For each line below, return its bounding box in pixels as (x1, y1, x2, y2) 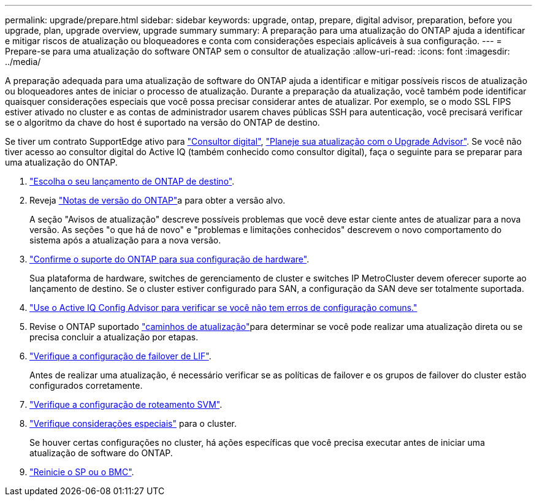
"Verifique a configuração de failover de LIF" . (29, 351, 211, 361)
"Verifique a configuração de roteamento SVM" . (29, 399, 223, 410)
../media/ (5, 56, 41, 67)
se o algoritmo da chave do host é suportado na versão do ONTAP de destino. (5, 117, 320, 128)
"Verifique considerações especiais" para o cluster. (29, 418, 237, 429)
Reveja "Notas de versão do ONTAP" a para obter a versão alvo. (29, 195, 286, 205)
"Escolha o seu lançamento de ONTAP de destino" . (29, 176, 235, 186)
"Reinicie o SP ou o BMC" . (29, 467, 134, 477)
